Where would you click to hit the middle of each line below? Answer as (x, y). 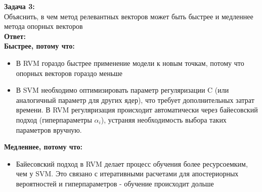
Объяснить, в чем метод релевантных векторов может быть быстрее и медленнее (129, 16)
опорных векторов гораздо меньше (69, 73)
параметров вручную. (49, 129)
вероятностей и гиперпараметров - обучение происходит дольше (115, 183)
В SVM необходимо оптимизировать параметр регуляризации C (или (122, 90)
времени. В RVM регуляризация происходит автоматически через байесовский (137, 110)
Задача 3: (19, 6)
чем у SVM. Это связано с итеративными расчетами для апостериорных (127, 174)
